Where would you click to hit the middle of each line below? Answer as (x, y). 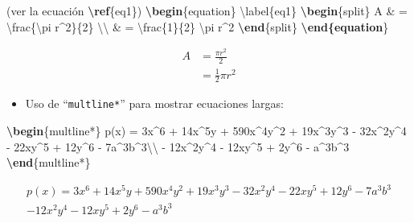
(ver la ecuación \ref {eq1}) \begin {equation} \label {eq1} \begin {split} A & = (207, 10)
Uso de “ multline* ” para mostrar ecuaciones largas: (154, 103)
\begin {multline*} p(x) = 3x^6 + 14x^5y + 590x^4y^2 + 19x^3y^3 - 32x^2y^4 (207, 131)
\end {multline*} (49, 162)
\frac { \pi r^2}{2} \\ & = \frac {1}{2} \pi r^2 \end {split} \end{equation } (198, 26)
